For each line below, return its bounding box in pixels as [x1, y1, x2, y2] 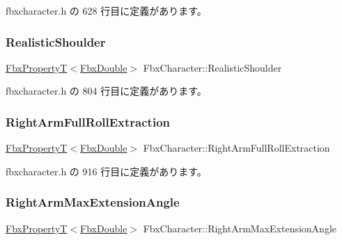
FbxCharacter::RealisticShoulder [143, 60, 282, 74]
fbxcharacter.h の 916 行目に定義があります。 [6, 163, 207, 178]
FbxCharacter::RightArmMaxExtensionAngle [143, 221, 337, 235]
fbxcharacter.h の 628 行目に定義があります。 [6, 3, 207, 17]
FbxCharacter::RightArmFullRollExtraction [143, 141, 330, 155]
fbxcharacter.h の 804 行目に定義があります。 [6, 83, 207, 98]
